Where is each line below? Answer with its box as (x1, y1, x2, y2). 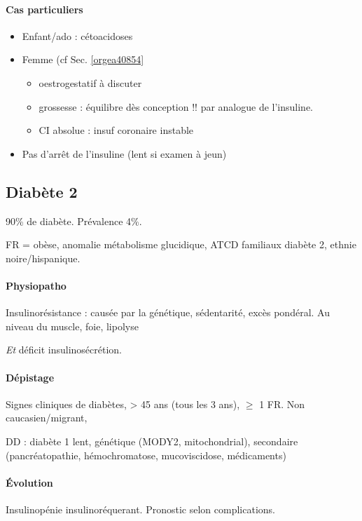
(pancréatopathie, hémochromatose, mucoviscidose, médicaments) (6, 447, 286, 462)
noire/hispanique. (6, 250, 81, 265)
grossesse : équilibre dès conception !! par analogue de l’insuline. (39, 99, 314, 114)
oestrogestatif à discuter (39, 75, 142, 90)
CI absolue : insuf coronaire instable (39, 123, 194, 137)
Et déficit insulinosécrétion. (6, 342, 123, 357)
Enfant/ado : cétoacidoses (22, 28, 133, 43)
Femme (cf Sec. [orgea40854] (22, 52, 144, 67)
